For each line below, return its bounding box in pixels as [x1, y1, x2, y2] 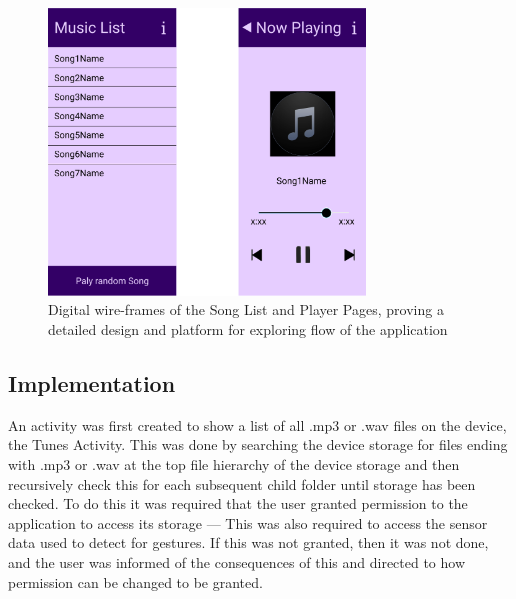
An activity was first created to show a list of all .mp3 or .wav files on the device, [8, 414, 507, 435]
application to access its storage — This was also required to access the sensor [8, 512, 488, 533]
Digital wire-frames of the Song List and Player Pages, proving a [48, 299, 444, 320]
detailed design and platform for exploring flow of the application [48, 319, 448, 340]
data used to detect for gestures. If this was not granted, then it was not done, [8, 532, 489, 553]
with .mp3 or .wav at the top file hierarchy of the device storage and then [8, 454, 460, 475]
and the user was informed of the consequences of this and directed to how [8, 552, 466, 573]
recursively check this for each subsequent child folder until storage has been [8, 473, 476, 494]
